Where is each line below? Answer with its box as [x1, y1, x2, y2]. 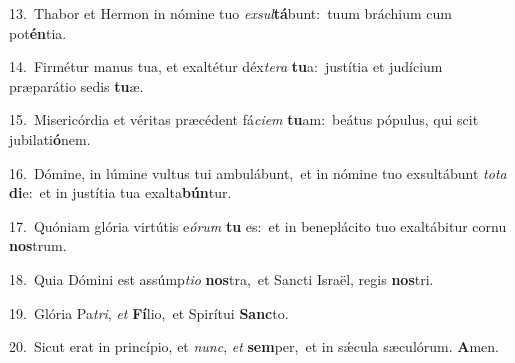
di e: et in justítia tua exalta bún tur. [9, 182, 232, 203]
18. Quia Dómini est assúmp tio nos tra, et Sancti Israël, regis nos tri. [9, 268, 434, 289]
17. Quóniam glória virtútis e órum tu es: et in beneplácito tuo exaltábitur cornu [9, 215, 507, 236]
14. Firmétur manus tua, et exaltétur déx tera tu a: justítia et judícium [9, 56, 443, 77]
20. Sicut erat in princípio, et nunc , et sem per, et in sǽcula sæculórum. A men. [9, 336, 499, 357]
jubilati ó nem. [9, 128, 91, 149]
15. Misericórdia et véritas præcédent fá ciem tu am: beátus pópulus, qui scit [9, 109, 479, 130]
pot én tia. [9, 22, 67, 43]
